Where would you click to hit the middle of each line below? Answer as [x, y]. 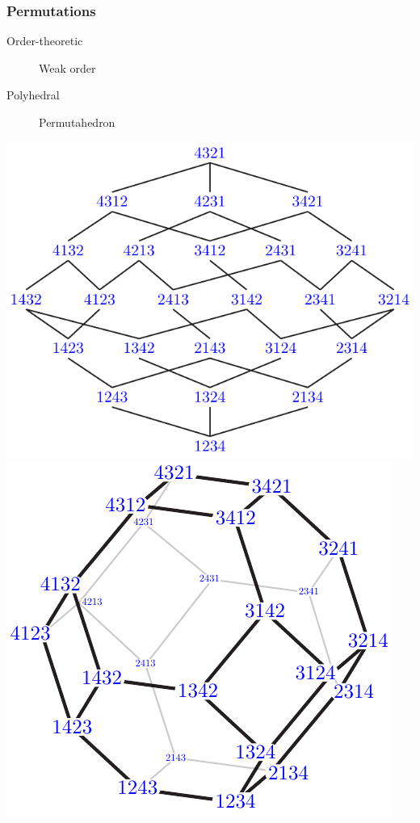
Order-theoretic [45, 41]
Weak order [67, 67]
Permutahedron [77, 122]
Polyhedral [33, 95]
